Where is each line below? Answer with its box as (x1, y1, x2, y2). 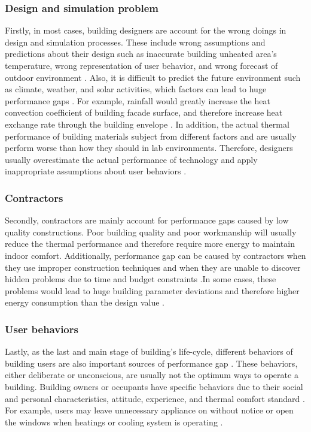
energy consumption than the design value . (5, 296, 164, 309)
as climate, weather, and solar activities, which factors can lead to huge (5, 83, 267, 95)
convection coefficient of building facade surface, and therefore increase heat (5, 106, 283, 119)
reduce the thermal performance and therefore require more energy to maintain (5, 237, 295, 250)
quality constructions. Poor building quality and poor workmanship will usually (5, 225, 297, 238)
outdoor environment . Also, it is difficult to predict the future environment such (5, 71, 301, 83)
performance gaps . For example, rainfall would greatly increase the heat (5, 94, 270, 107)
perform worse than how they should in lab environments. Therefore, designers (5, 141, 293, 154)
